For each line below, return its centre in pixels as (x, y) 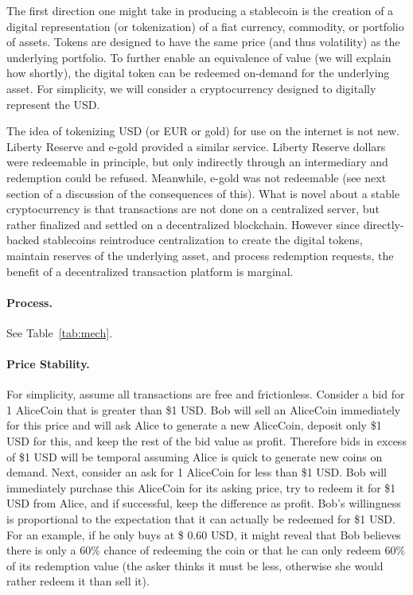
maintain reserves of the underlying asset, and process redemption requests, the (200, 255)
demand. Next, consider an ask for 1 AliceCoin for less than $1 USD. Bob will (197, 472)
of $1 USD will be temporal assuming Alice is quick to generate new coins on (195, 456)
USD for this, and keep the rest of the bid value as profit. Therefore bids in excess (206, 441)
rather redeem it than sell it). (78, 581)
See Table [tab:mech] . (60, 332)
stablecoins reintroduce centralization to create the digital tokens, (203, 240)
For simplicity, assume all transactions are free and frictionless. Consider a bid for (206, 394)
